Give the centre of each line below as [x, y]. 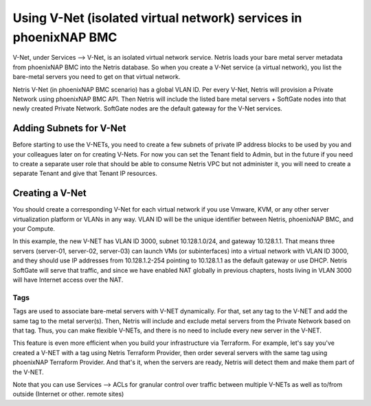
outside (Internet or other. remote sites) [68, 394]
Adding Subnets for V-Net [69, 128]
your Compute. [34, 229]
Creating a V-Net [49, 193]
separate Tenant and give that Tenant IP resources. [85, 173]
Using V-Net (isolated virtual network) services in [157, 18]
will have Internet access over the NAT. [68, 280]
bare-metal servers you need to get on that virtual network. [97, 77]
